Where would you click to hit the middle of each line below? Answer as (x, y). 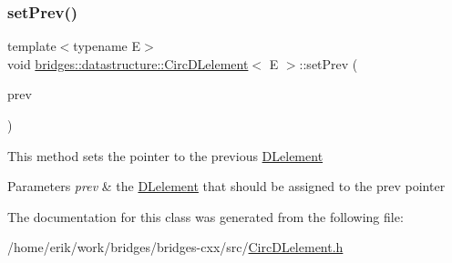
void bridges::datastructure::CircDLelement (128, 63)
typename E (107, 46)
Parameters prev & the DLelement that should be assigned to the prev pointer (226, 186)
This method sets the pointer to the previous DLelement (165, 155)
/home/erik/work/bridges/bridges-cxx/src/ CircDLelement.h (175, 247)
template (32, 46)
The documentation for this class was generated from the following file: (205, 216)
